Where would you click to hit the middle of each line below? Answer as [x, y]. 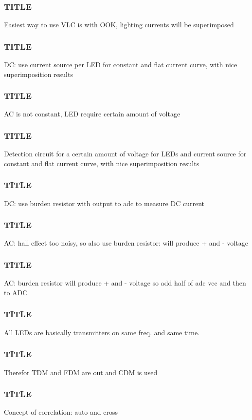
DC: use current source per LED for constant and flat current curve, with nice [121, 65]
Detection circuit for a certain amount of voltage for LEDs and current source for [125, 154]
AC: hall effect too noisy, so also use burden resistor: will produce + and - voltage [126, 243]
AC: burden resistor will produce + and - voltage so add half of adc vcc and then [125, 283]
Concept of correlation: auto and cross [61, 412]
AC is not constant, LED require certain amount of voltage [92, 114]
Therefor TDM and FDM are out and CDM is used [81, 372]
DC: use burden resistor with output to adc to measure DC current [104, 203]
